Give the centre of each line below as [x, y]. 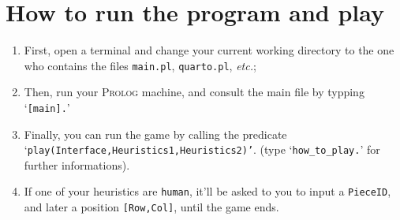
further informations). [77, 164]
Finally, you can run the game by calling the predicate [155, 134]
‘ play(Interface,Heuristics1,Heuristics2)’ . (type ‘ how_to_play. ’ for [202, 149]
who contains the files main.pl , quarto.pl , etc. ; [140, 65]
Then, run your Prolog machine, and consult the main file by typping [194, 92]
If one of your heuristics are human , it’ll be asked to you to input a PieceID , [207, 191]
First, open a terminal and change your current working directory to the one [209, 50]
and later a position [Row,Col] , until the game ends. [151, 207]
